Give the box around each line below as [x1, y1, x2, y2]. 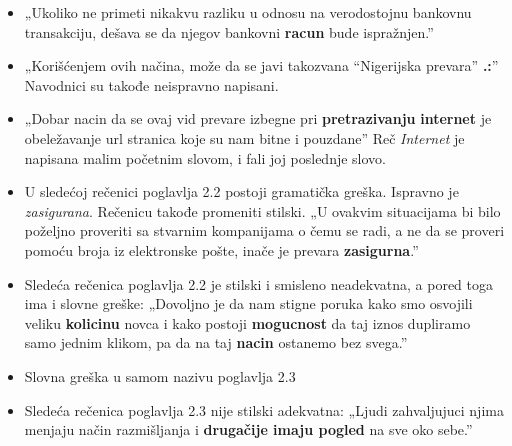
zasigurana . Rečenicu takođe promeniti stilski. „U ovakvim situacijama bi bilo [24, 200, 501, 221]
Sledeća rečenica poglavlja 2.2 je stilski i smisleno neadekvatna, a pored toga [24, 273, 493, 294]
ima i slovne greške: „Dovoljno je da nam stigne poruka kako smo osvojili [24, 293, 473, 314]
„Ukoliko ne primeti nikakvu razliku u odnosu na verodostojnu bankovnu [24, 2, 472, 22]
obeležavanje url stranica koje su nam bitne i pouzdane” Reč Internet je [24, 127, 465, 148]
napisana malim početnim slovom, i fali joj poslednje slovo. [24, 147, 387, 168]
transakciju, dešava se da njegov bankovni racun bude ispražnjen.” [24, 21, 434, 42]
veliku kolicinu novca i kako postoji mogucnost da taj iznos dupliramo [24, 312, 471, 333]
